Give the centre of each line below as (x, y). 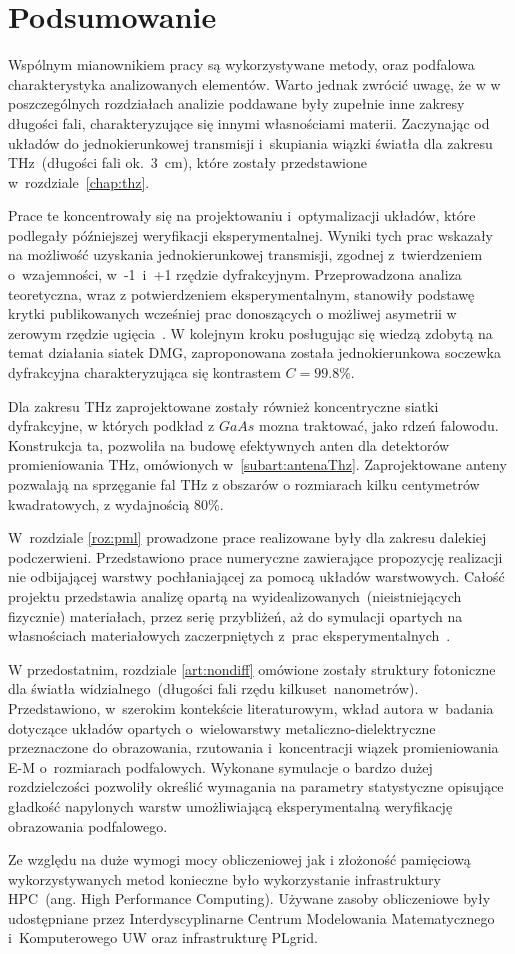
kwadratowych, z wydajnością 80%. (116, 503)
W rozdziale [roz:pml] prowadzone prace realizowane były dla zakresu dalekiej (247, 537)
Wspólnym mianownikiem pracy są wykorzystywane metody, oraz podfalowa (241, 64)
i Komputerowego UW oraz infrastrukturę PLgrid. (163, 937)
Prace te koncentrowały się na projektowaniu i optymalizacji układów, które (242, 215)
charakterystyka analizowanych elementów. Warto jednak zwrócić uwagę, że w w (254, 83)
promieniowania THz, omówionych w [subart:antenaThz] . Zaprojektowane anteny (257, 464)
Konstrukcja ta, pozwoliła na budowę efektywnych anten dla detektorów (229, 444)
